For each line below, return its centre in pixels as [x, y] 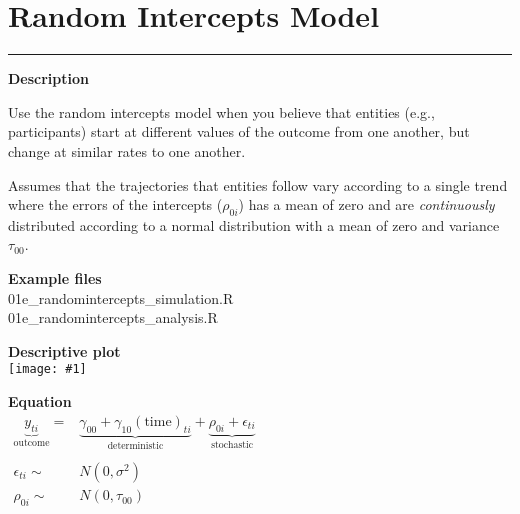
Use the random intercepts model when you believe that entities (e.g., [221, 111]
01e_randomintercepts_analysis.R [113, 317]
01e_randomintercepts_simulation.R [121, 297]
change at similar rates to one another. [127, 150]
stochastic [232, 445]
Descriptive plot [64, 350]
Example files [55, 278]
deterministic [135, 446]
